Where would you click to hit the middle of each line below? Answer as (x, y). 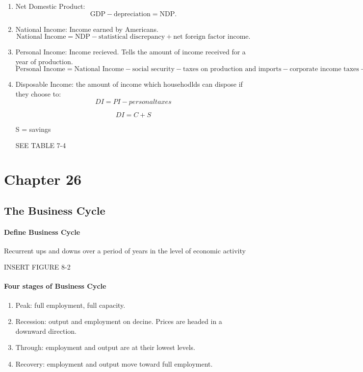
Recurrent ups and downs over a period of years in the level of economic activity (125, 250)
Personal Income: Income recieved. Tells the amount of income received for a (130, 52)
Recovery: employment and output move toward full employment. (114, 364)
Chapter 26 (43, 179)
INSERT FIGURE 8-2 (37, 267)
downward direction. (46, 331)
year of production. (44, 61)
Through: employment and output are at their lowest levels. (105, 347)
